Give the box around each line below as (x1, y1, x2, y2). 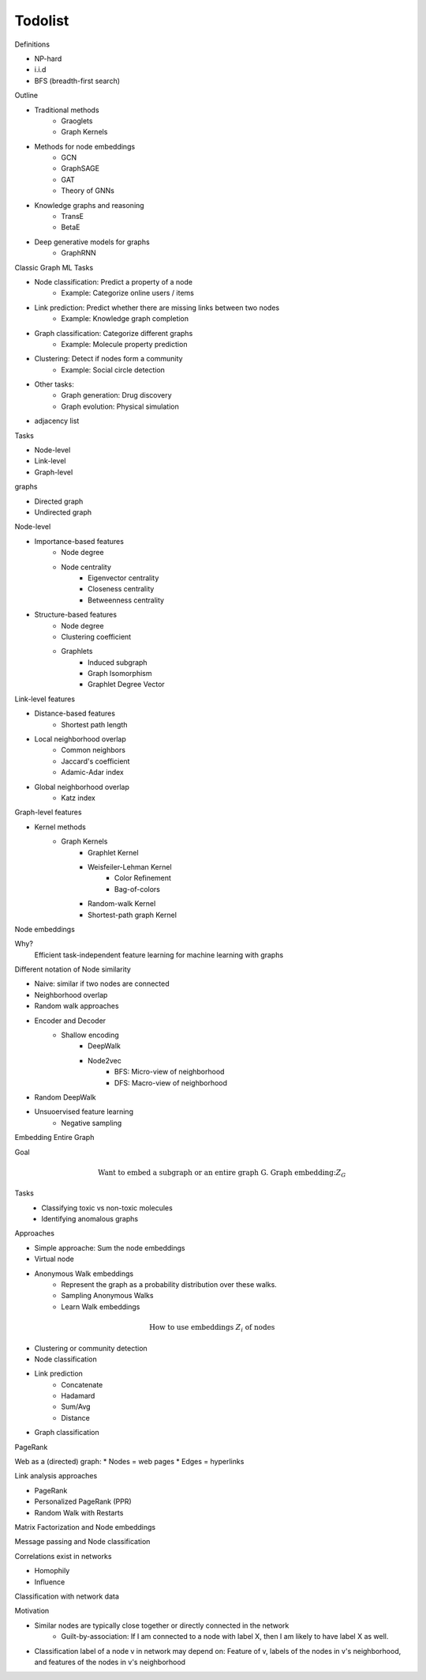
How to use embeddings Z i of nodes (148, 1323, 275, 1334)
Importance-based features (34, 536, 124, 546)
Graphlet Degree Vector (88, 680, 165, 689)
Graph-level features (14, 807, 82, 817)
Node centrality (61, 562, 112, 572)
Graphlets (61, 647, 93, 656)
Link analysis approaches (14, 1471, 98, 1481)
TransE (61, 212, 84, 221)
